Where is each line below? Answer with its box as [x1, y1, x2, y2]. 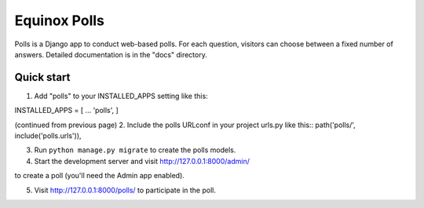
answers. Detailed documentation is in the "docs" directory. [14, 49, 207, 59]
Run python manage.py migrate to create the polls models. [34, 145, 236, 155]
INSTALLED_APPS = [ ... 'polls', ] [14, 106, 119, 115]
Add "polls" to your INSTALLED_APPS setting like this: [34, 91, 208, 100]
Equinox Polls [14, 12, 105, 29]
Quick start [14, 71, 71, 84]
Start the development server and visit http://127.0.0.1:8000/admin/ [34, 156, 250, 166]
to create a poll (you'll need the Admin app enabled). [14, 171, 185, 181]
